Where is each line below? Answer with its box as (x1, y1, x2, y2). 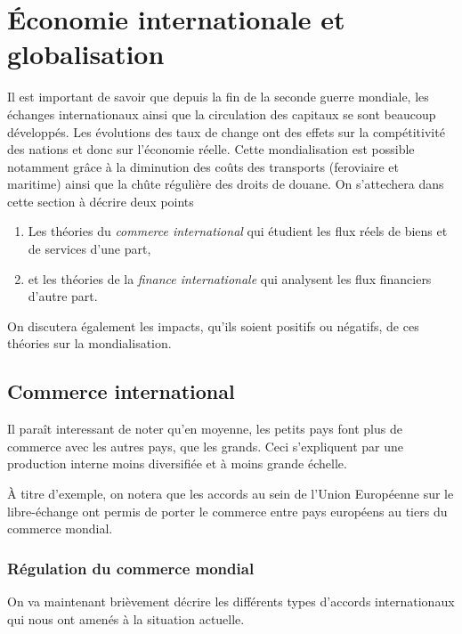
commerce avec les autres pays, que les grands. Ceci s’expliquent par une (7, 436, 404, 455)
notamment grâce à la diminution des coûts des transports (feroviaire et (7, 157, 400, 175)
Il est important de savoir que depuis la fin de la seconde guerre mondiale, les (7, 87, 429, 106)
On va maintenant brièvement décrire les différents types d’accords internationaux (7, 592, 455, 611)
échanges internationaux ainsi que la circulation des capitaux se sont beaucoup (7, 104, 436, 123)
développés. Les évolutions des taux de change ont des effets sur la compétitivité (7, 122, 445, 141)
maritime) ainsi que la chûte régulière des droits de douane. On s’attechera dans (7, 175, 444, 193)
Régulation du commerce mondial (7, 557, 255, 579)
